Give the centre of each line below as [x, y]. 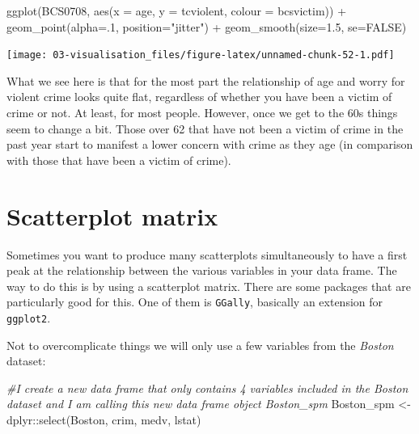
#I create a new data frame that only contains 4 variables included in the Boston [207, 388]
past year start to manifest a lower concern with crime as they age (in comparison [210, 144]
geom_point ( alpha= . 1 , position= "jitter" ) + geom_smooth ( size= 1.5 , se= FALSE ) [207, 26]
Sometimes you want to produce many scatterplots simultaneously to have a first [207, 254]
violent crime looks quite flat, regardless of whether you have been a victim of [199, 97]
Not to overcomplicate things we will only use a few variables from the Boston [200, 345]
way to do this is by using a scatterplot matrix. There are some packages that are [209, 286]
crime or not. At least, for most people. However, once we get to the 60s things [202, 113]
